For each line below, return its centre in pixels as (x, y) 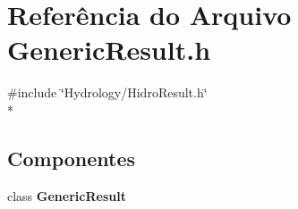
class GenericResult (67, 195)
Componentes (72, 158)
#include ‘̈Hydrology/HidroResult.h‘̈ (107, 92)
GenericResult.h (109, 50)
